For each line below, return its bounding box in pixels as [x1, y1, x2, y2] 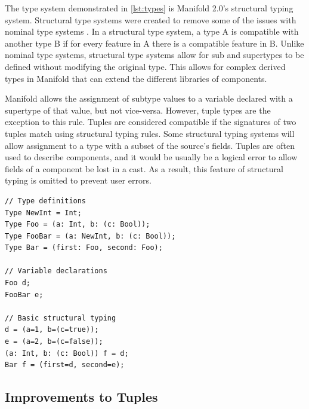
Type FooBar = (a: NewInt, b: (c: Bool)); [5, 231, 176, 240]
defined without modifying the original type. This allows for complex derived [5, 60, 286, 72]
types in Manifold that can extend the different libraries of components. [5, 72, 267, 84]
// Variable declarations [5, 267, 107, 276]
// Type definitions [5, 196, 86, 205]
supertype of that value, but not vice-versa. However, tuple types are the [5, 103, 271, 116]
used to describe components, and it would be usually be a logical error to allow [5, 151, 298, 163]
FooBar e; [5, 290, 44, 299]
